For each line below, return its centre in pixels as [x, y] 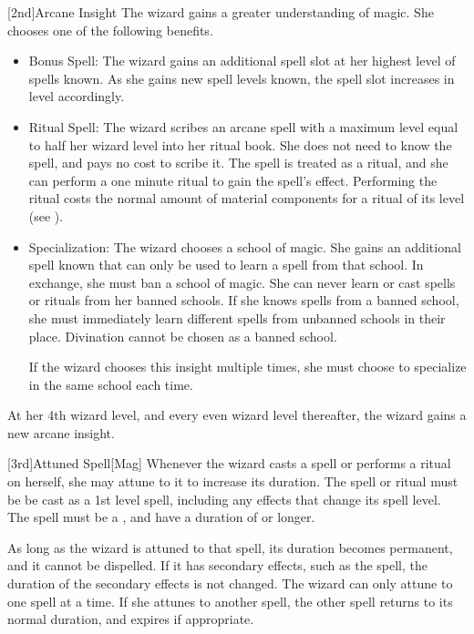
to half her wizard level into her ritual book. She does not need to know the [240, 144]
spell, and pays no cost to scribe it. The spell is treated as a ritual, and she [238, 163]
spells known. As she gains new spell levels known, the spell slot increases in [242, 78]
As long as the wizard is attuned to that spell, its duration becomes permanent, [230, 547]
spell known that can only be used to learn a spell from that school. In [226, 265]
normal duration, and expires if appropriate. [131, 619]
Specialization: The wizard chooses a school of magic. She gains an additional [245, 246]
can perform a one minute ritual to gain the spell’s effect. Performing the [233, 180]
